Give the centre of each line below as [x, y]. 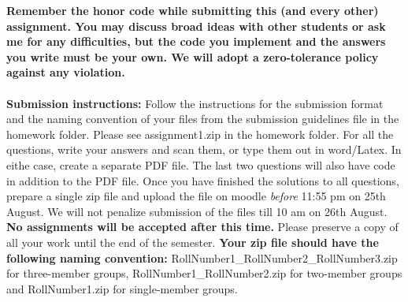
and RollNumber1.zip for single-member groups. [122, 288]
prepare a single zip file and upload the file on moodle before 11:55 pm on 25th [196, 196]
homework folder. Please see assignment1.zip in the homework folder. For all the [200, 134]
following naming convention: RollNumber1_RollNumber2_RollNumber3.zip [202, 257]
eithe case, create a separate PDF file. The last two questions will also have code [201, 164]
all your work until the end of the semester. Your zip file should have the [193, 242]
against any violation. [66, 72]
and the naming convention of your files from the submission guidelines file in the [203, 119]
